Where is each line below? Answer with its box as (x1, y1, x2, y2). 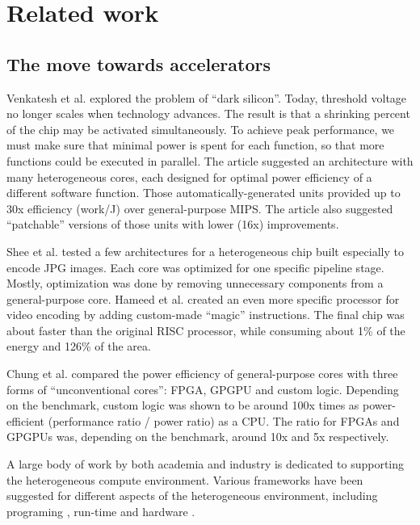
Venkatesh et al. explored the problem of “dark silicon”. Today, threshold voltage (6, 89, 407, 106)
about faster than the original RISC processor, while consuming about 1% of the (6, 321, 405, 338)
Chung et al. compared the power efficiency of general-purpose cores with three (6, 365, 398, 382)
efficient (6, 412, 45, 429)
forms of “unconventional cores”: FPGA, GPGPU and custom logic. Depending (6, 380, 399, 397)
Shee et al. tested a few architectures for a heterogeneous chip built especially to (6, 242, 404, 259)
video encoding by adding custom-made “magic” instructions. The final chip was (6, 306, 405, 323)
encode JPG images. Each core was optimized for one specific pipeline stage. (6, 258, 384, 275)
